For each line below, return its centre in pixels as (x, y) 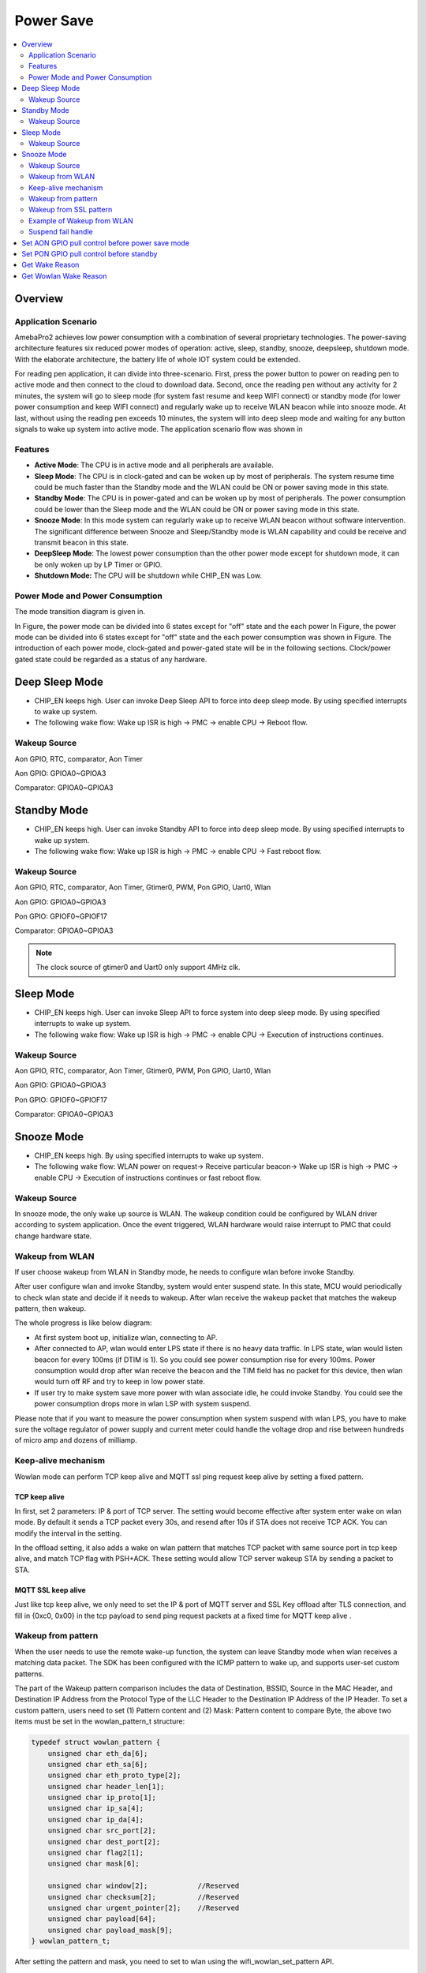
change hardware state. (53, 1236)
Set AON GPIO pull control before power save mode (105, 243)
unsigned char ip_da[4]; (96, 1820)
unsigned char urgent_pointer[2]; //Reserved (144, 1907)
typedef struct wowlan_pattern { (96, 1743)
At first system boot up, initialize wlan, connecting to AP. (126, 1337)
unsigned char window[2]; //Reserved (144, 1886)
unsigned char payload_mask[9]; (110, 1930)
